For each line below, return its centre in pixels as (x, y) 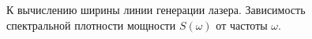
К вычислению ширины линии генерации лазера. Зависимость (156, 9)
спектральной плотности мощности (91, 25)
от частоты (242, 25)
